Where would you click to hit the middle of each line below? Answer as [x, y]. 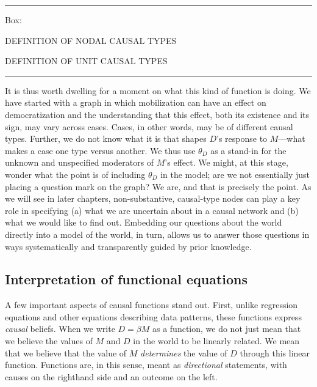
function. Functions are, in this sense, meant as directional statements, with [146, 365]
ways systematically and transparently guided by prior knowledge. [128, 246]
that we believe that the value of [66, 352]
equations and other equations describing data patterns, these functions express [153, 316]
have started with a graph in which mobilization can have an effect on [136, 102]
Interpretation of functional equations [126, 279]
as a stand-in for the [248, 150]
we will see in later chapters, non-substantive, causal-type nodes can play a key [153, 198]
